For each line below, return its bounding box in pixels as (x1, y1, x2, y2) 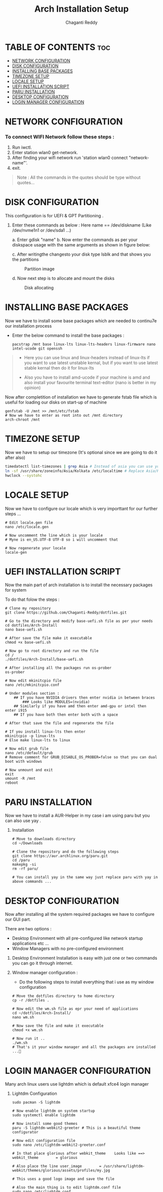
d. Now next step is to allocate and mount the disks (12, 276, 115, 281)
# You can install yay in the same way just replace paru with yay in (12, 875, 158, 880)
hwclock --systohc (5, 473, 42, 478)
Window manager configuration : (12, 970, 78, 976)
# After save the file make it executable (5, 636, 92, 641)
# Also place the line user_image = (12, 1164, 102, 1169)
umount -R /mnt (5, 776, 36, 781)
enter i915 (5, 708, 27, 713)
